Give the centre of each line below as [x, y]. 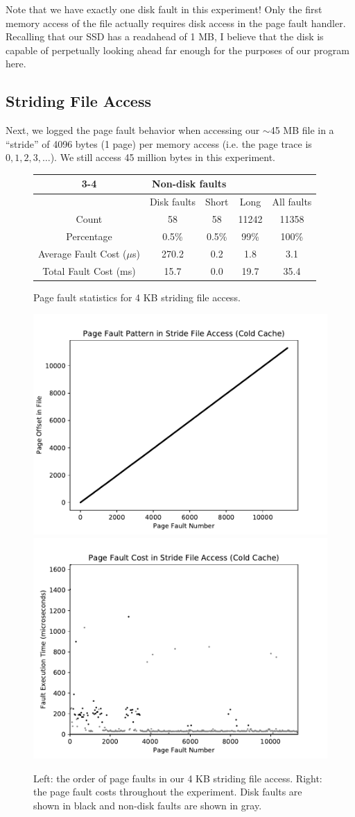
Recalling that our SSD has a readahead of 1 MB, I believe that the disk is [165, 36]
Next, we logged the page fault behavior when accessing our [133, 130]
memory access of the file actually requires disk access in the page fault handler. [176, 23]
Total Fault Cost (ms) [89, 270]
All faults [292, 202]
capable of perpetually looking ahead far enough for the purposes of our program [177, 50]
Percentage [89, 236]
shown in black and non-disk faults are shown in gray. [148, 805]
